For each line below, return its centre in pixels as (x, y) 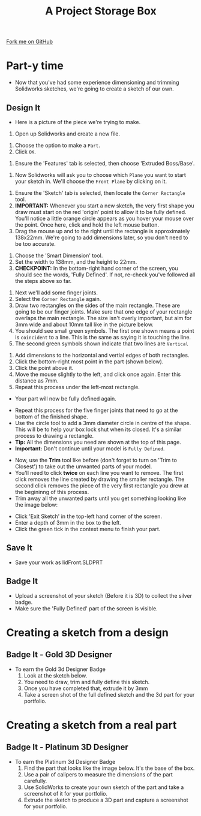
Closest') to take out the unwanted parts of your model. (83, 466)
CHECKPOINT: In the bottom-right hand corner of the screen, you (96, 268)
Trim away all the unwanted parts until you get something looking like (100, 498)
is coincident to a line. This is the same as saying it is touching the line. (103, 337)
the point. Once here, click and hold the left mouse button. (87, 225)
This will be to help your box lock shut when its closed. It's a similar (98, 429)
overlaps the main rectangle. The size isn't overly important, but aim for (103, 318)
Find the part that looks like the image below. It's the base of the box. (109, 768)
